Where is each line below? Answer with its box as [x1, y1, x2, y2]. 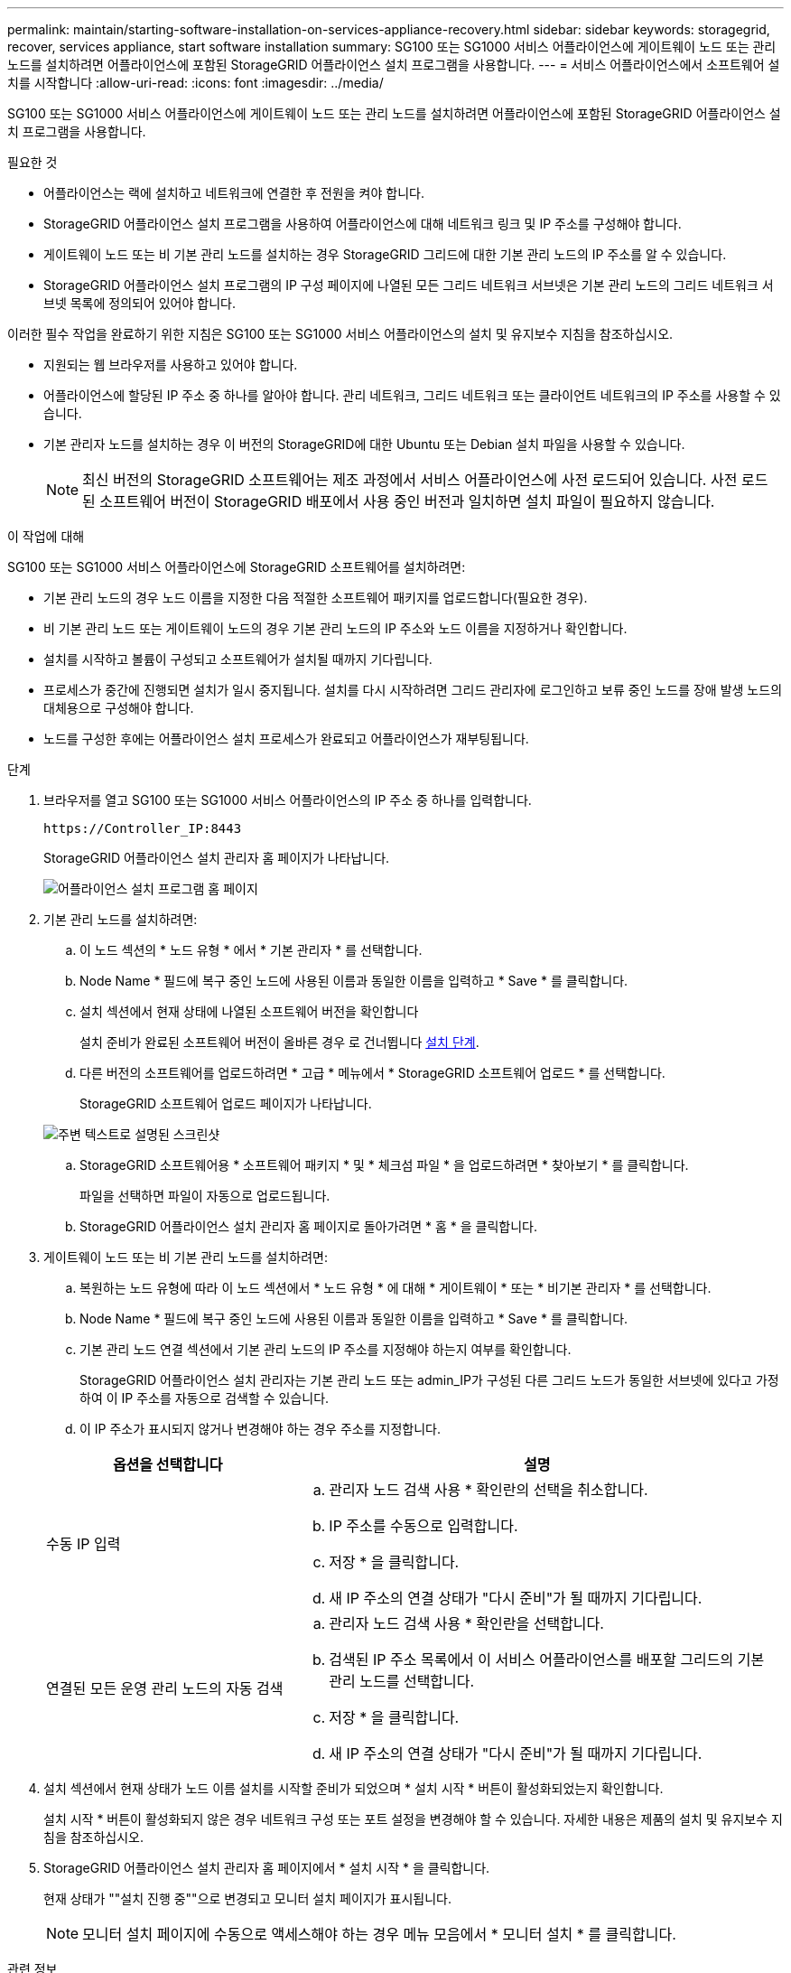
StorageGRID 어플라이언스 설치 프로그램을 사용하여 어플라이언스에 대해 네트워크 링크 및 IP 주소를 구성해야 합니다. [43, 216, 682, 231]
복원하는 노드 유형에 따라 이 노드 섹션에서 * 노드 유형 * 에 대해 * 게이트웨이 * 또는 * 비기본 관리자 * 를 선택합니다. [79, 1280, 712, 1295]
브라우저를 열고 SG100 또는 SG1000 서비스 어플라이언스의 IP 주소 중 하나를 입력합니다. [43, 792, 532, 808]
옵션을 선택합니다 [112, 1455, 223, 1473]
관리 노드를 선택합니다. [329, 1672, 475, 1690]
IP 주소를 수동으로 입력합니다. [329, 1517, 518, 1535]
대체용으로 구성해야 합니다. [43, 700, 194, 715]
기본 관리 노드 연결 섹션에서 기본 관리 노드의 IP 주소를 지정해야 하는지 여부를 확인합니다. [79, 1342, 572, 1357]
